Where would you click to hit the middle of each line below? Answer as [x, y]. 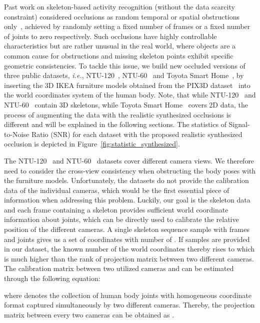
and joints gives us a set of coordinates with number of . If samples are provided [127, 239]
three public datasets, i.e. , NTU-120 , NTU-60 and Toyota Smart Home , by [124, 75]
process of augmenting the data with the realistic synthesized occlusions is [118, 114]
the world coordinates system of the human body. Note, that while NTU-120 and [130, 95]
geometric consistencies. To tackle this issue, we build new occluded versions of [125, 65]
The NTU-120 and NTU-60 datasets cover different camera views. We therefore [129, 160]
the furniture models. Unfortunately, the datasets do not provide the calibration [126, 180]
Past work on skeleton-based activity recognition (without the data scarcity [119, 6]
